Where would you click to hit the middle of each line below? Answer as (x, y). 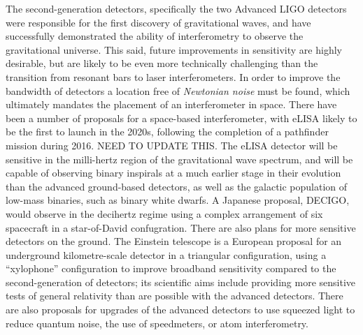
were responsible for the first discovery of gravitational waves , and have (158, 22)
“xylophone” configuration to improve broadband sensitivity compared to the (171, 268)
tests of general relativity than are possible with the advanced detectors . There (175, 296)
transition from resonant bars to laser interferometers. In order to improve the (173, 76)
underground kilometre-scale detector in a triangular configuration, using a (166, 254)
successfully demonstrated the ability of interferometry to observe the (155, 36)
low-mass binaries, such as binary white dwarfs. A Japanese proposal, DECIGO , (178, 200)
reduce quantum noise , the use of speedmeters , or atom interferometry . (157, 323)
